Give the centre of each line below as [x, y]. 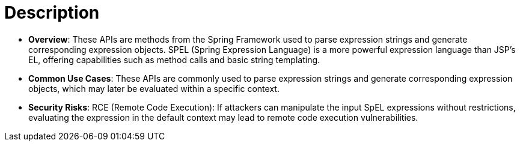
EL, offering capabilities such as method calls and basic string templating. [174, 59]
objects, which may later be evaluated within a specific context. [154, 88]
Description [52, 13]
